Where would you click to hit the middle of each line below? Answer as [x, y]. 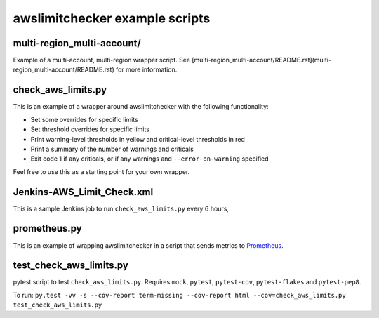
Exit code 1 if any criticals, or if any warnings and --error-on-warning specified [150, 159]
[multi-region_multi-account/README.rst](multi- [262, 60]
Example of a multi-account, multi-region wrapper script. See [102, 60]
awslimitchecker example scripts [112, 18]
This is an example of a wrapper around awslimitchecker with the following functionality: [141, 107]
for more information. [147, 69]
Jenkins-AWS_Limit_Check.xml [83, 192]
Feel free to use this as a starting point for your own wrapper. [101, 171]
